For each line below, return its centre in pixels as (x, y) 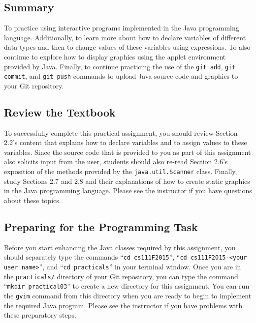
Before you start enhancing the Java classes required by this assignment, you (120, 247)
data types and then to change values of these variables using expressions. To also (127, 47)
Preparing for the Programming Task (101, 226)
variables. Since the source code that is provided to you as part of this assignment (128, 152)
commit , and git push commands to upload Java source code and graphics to (121, 76)
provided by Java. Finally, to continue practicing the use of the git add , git (120, 66)
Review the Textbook (60, 112)
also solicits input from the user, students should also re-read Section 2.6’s (116, 161)
